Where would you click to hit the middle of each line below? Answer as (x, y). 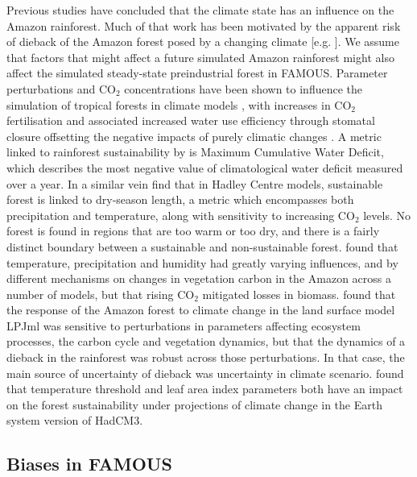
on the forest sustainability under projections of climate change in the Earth (194, 404)
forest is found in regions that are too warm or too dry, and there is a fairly (193, 231)
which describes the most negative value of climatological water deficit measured (205, 167)
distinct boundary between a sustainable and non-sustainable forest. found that (202, 246)
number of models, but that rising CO (101, 294)
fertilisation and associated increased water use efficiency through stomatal (191, 120)
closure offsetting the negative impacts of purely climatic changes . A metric (194, 136)
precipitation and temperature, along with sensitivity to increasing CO (181, 215)
